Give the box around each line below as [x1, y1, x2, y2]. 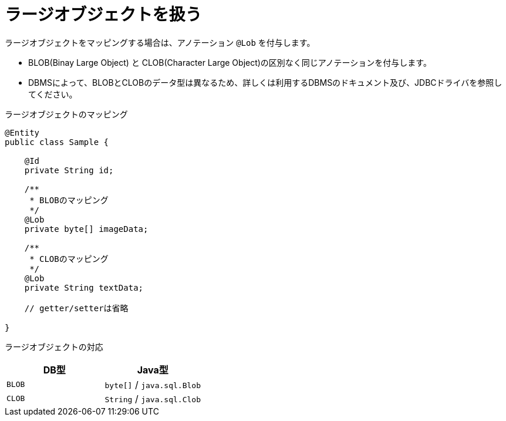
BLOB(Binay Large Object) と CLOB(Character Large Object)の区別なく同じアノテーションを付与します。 [28, 57, 431, 68]
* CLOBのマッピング [29, 254, 109, 264]
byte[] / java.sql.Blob [104, 378, 201, 390]
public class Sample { [5, 137, 109, 147]
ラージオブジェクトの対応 [5, 341, 103, 352]
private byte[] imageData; [24, 224, 149, 234]
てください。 [28, 89, 77, 99]
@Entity [5, 127, 40, 137]
